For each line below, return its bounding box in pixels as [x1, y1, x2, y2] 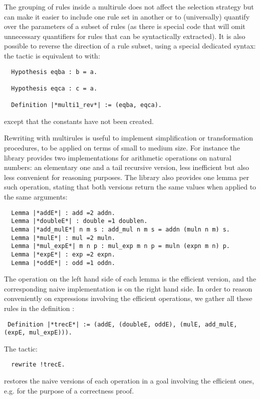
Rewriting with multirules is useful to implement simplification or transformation [4, 132, 253, 143]
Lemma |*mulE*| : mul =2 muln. [11, 234, 115, 241]
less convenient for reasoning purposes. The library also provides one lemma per [4, 171, 249, 182]
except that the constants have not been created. [4, 115, 154, 126]
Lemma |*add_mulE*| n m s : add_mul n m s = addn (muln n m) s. [11, 225, 230, 233]
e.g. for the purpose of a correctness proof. [4, 385, 134, 395]
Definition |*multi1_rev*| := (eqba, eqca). [11, 101, 162, 109]
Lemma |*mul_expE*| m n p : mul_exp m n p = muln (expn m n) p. [11, 242, 230, 250]
